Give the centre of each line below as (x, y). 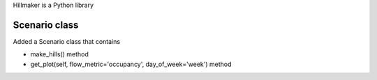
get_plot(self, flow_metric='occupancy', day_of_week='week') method (131, 64)
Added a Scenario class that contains (67, 41)
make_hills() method (59, 54)
